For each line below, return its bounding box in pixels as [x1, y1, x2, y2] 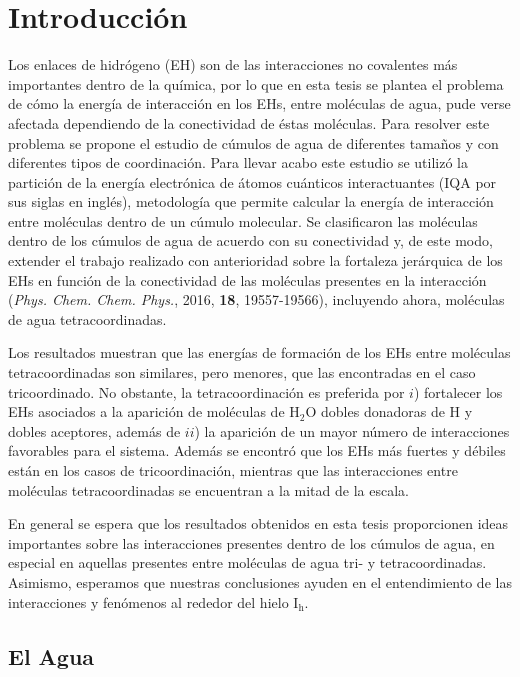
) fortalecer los [413, 381, 503, 402]
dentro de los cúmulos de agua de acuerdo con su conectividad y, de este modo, [8, 230, 493, 251]
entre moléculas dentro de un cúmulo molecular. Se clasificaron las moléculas [8, 210, 478, 231]
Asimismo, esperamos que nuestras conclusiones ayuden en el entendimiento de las [8, 571, 512, 592]
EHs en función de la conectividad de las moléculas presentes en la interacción [8, 269, 487, 290]
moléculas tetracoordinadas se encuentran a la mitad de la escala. [8, 479, 409, 500]
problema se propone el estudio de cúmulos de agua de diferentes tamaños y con [8, 132, 499, 153]
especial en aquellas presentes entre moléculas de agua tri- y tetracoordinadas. [8, 552, 487, 573]
